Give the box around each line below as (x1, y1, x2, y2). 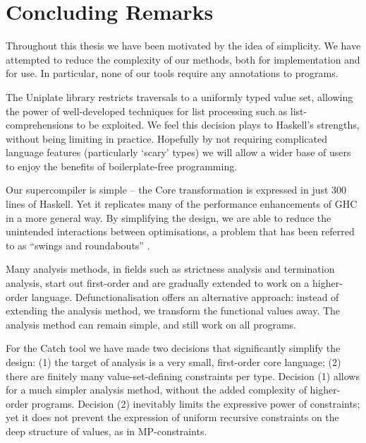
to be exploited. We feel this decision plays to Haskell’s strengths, (76, 117, 360, 132)
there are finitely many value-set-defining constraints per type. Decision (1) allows (6, 368, 360, 383)
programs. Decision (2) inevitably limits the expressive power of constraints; (31, 396, 360, 410)
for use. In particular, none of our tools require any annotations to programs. (6, 66, 338, 81)
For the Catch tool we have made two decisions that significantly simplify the (6, 341, 341, 355)
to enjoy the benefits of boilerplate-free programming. (6, 158, 238, 173)
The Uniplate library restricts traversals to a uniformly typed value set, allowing (6, 89, 353, 104)
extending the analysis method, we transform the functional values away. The (6, 303, 341, 318)
